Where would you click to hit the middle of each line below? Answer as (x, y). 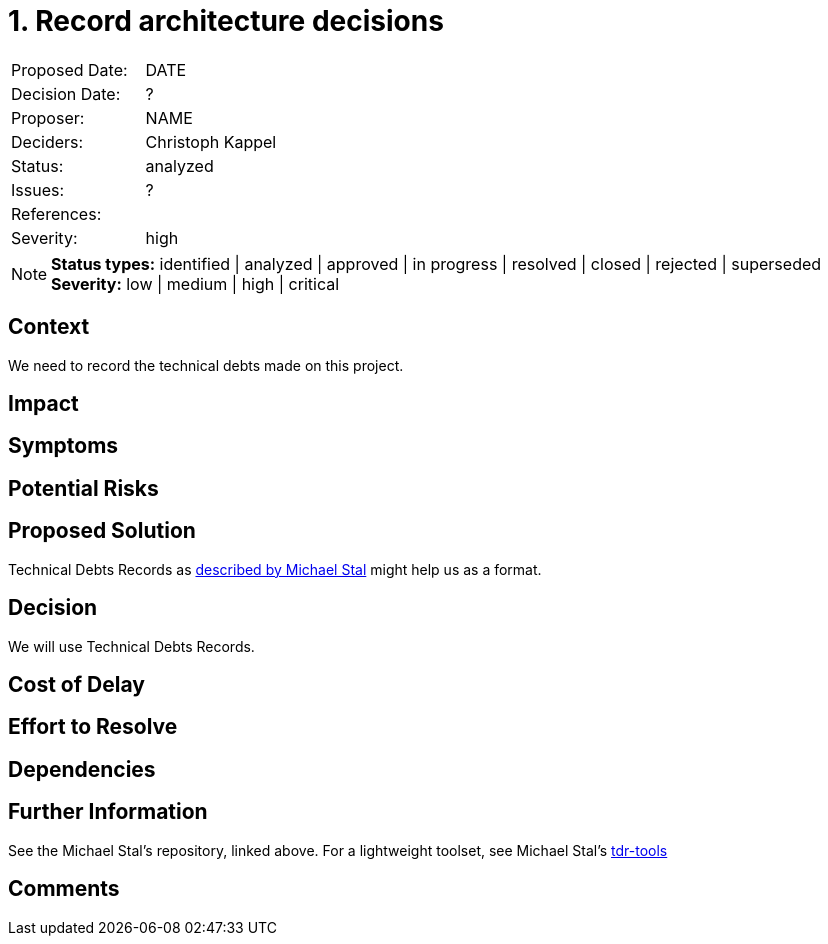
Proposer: (48, 117)
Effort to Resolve (93, 727)
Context (49, 327)
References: (56, 213)
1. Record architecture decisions (226, 21)
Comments (64, 889)
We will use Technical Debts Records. (131, 646)
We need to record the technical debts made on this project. (206, 365)
